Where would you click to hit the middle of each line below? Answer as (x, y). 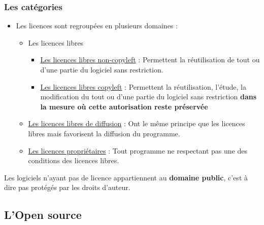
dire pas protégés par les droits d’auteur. (67, 187)
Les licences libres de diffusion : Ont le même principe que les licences (137, 123)
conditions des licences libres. (74, 160)
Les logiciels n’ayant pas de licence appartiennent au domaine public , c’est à (126, 177)
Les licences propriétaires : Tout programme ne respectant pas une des (138, 150)
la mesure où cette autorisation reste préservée (124, 106)
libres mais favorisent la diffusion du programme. (104, 133)
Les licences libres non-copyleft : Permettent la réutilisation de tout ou (150, 60)
